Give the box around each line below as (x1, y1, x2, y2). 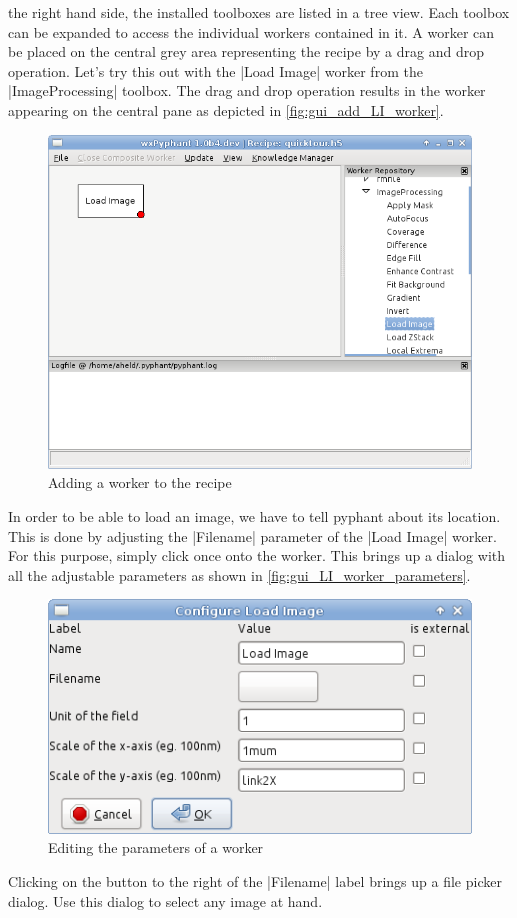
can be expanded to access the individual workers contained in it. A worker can (8, 21, 495, 42)
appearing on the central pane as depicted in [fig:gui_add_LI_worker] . (8, 99, 444, 120)
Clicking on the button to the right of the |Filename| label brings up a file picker (8, 871, 502, 892)
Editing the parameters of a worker (48, 837, 264, 858)
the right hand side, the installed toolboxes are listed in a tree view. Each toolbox (8, 2, 510, 22)
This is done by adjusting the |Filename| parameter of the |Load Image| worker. (8, 525, 497, 546)
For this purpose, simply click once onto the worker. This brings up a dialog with (8, 545, 506, 566)
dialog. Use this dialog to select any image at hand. (8, 890, 323, 911)
